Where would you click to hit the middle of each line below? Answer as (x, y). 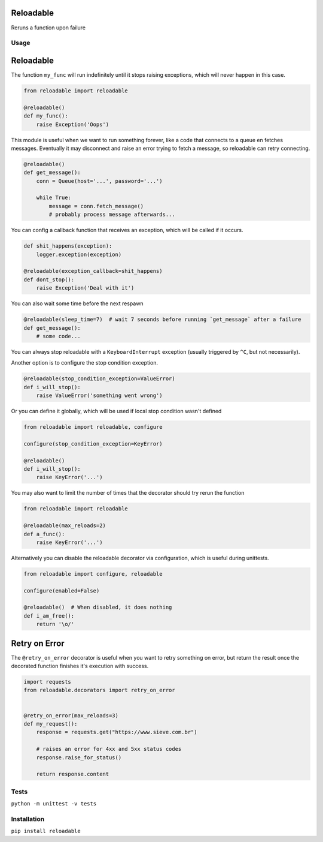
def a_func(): (44, 534)
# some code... (58, 336)
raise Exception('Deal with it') (85, 288)
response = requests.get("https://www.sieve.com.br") (117, 732)
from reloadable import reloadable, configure (93, 427)
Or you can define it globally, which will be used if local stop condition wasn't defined (116, 411)
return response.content (73, 774)
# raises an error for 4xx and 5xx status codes (109, 749)
